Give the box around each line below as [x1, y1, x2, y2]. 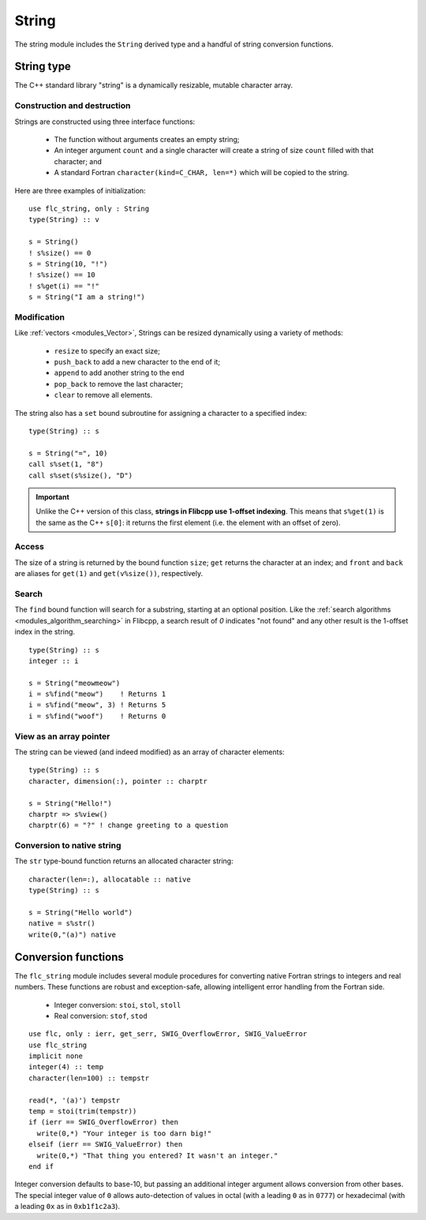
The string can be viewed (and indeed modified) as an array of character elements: [14, 747, 285, 757]
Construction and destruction [14, 100, 131, 111]
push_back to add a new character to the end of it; [54, 357, 221, 366]
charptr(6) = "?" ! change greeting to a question [28, 821, 229, 830]
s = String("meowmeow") [28, 679, 121, 687]
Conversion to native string [14, 840, 121, 851]
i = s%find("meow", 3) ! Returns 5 [28, 701, 166, 709]
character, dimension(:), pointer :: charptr [28, 777, 208, 785]
